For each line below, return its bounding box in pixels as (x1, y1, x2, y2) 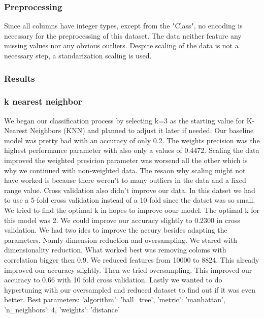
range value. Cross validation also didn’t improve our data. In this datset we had (4, 184, 255, 195)
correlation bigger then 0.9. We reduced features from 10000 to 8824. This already (4, 254, 259, 265)
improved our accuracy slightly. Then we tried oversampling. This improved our (4, 264, 252, 275)
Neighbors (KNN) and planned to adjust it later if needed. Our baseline (30, 125, 254, 136)
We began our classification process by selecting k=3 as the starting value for (4, 115, 245, 125)
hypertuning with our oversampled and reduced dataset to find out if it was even (4, 284, 256, 295)
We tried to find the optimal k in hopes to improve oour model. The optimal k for (4, 205, 260, 215)
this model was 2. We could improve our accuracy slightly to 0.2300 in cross (4, 214, 240, 225)
